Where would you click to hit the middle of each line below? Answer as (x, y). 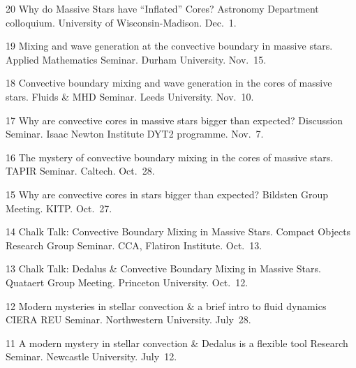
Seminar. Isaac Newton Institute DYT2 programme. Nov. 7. (135, 134)
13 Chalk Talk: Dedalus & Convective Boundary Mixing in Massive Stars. (163, 268)
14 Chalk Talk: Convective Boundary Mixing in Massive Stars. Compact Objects (178, 231)
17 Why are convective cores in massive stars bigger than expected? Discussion (175, 120)
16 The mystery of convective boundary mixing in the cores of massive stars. (170, 157)
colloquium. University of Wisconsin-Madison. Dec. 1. (121, 22)
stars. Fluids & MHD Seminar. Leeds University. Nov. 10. (130, 96)
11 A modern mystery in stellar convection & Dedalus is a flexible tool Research (177, 343)
